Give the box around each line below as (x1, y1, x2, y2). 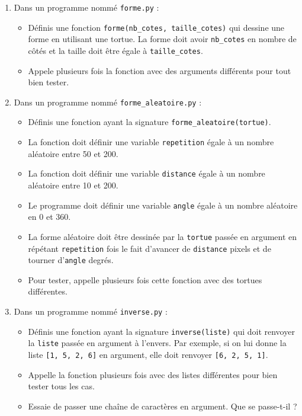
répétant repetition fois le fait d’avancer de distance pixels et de (28, 242, 271, 254)
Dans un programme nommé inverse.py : (14, 305, 168, 318)
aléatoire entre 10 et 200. (28, 179, 118, 191)
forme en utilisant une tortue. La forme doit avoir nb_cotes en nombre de (28, 33, 297, 45)
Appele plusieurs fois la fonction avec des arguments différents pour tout (28, 64, 291, 76)
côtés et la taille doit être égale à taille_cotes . (28, 44, 203, 56)
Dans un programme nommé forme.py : (14, 1, 159, 13)
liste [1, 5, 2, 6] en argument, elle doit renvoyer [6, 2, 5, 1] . (28, 348, 268, 360)
